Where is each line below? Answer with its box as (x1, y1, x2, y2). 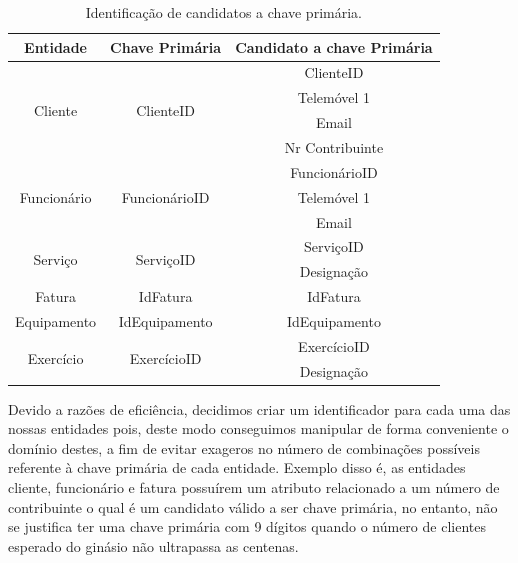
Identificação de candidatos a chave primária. (85, 2, 362, 22)
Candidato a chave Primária (235, 36, 433, 57)
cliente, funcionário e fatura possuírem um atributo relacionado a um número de (8, 477, 500, 498)
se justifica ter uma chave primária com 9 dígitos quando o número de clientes (8, 516, 486, 537)
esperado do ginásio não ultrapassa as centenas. (8, 535, 299, 556)
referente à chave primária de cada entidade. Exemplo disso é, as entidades (8, 457, 466, 478)
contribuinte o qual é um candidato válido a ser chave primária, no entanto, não (8, 496, 498, 517)
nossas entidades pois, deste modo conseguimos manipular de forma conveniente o (8, 418, 509, 439)
